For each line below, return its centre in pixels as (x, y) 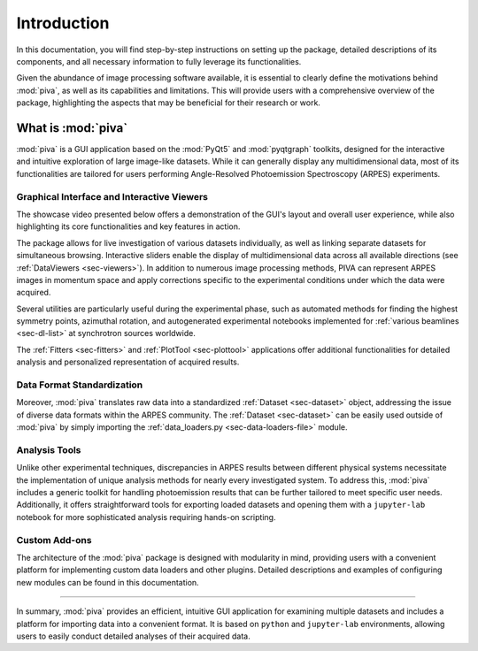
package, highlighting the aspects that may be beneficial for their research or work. (168, 103)
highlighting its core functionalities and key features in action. (128, 226)
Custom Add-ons (54, 540)
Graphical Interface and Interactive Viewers (112, 196)
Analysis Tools (49, 449)
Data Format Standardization (80, 385)
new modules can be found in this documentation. (108, 582)
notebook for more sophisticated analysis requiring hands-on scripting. (146, 517)
